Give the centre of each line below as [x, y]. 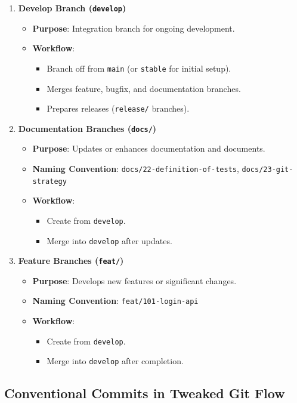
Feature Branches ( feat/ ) [71, 261]
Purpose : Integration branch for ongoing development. [134, 28]
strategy [49, 181]
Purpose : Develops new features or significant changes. [134, 280]
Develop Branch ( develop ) [72, 8]
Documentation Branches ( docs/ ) [87, 128]
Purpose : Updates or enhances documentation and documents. [149, 148]
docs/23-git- [267, 170]
